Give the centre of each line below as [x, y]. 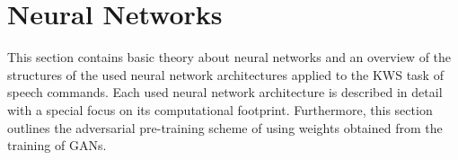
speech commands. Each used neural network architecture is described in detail [225, 92]
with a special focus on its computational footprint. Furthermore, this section [220, 109]
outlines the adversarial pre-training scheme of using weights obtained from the [225, 127]
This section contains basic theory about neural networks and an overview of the [229, 57]
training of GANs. [57, 145]
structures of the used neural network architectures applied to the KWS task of [225, 74]
